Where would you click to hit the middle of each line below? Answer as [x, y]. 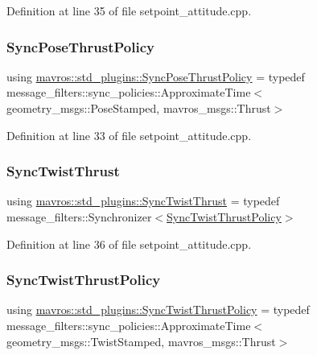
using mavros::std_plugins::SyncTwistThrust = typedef [143, 201]
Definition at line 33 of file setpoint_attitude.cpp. [129, 135]
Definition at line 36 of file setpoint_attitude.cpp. [129, 244]
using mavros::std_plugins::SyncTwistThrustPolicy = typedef [158, 310]
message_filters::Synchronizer [79, 217]
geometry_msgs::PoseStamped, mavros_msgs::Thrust [139, 108]
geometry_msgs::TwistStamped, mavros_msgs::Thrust [141, 341]
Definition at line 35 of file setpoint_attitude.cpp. [129, 10]
